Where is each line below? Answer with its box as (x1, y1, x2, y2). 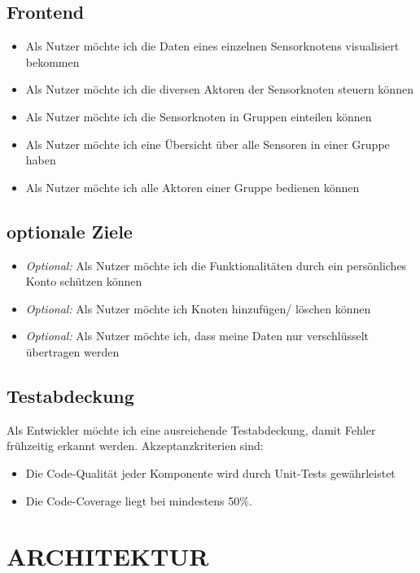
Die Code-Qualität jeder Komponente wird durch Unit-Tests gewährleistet (25, 464, 396, 481)
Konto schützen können (25, 273, 142, 290)
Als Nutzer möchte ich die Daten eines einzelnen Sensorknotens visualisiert (25, 37, 400, 55)
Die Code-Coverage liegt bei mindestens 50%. (25, 492, 252, 509)
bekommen (25, 53, 80, 70)
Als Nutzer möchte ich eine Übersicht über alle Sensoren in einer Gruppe (25, 135, 390, 152)
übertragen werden (25, 343, 120, 360)
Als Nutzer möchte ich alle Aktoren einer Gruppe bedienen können (25, 178, 360, 195)
